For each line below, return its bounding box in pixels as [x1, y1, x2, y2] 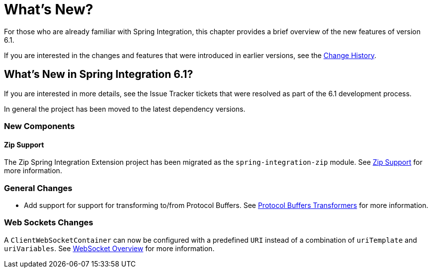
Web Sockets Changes [4, 217, 93, 228]
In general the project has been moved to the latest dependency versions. [4, 104, 246, 113]
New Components [4, 121, 75, 131]
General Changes [4, 183, 73, 193]
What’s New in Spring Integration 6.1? [4, 68, 193, 81]
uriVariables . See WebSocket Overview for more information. [4, 244, 215, 253]
